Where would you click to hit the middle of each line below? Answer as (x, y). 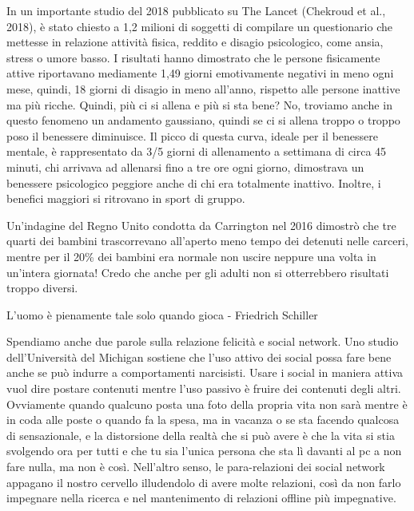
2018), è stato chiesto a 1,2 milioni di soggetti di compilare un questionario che (199, 26)
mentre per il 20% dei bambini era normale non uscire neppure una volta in (191, 256)
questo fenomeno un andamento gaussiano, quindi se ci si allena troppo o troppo (203, 120)
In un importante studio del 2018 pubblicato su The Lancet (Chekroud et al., (196, 10)
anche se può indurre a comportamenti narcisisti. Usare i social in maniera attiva (205, 372)
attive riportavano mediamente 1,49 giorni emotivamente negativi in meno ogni (200, 73)
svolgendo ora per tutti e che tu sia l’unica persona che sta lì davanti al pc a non (204, 451)
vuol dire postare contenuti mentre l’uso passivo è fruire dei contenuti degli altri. (204, 388)
